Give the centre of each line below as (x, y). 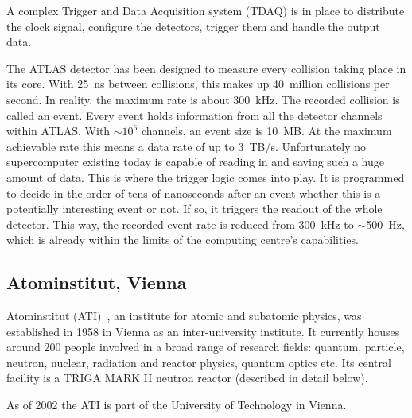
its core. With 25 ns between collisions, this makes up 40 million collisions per (198, 84)
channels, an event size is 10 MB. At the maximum (266, 131)
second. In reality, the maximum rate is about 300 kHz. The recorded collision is (203, 99)
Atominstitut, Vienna (97, 283)
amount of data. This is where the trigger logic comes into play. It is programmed (206, 177)
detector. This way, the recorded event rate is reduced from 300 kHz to (180, 224)
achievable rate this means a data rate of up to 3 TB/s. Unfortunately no (187, 146)
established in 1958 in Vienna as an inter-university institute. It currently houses (203, 331)
